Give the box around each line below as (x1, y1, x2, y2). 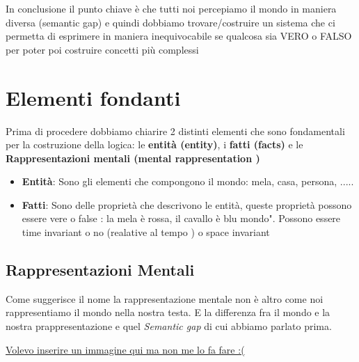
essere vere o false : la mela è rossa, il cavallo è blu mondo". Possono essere (22, 211, 341, 226)
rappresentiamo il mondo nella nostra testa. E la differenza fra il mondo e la (6, 305, 330, 320)
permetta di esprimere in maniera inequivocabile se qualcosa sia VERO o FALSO (6, 29, 352, 43)
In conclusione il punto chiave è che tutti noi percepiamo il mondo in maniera (6, 1, 337, 15)
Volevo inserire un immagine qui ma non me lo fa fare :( (6, 342, 245, 356)
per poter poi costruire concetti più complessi (6, 42, 199, 56)
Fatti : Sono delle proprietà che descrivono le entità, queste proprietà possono (22, 197, 352, 212)
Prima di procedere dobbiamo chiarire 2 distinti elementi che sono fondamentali (6, 123, 345, 138)
